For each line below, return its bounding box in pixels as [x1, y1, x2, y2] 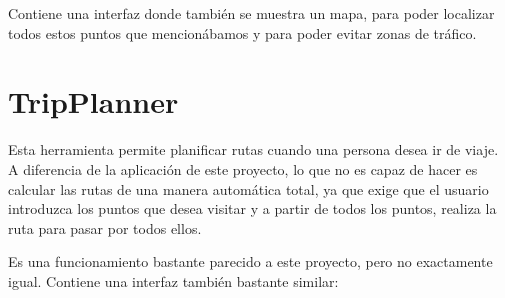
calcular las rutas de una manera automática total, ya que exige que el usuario [8, 178, 489, 199]
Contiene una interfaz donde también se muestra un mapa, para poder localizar [8, 3, 495, 23]
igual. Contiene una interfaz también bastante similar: [8, 270, 339, 291]
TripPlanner [8, 81, 179, 122]
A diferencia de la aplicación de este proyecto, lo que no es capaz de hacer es [8, 158, 478, 179]
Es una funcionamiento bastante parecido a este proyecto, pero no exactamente [8, 251, 493, 272]
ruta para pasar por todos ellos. [8, 217, 202, 238]
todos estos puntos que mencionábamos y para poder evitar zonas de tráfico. [8, 22, 477, 43]
